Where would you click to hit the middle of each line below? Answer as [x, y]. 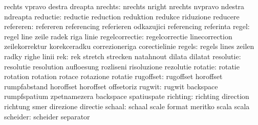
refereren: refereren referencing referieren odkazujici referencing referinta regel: [127, 26]
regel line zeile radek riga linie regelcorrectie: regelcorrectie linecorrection [118, 36]
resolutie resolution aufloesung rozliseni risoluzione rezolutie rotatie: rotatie [122, 66]
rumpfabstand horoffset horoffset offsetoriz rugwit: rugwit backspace [111, 86]
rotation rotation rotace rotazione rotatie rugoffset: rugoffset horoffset [113, 76]
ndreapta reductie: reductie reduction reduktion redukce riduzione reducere [122, 16]
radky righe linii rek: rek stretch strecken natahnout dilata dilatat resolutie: [123, 56]
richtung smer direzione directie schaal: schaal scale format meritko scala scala [127, 106]
